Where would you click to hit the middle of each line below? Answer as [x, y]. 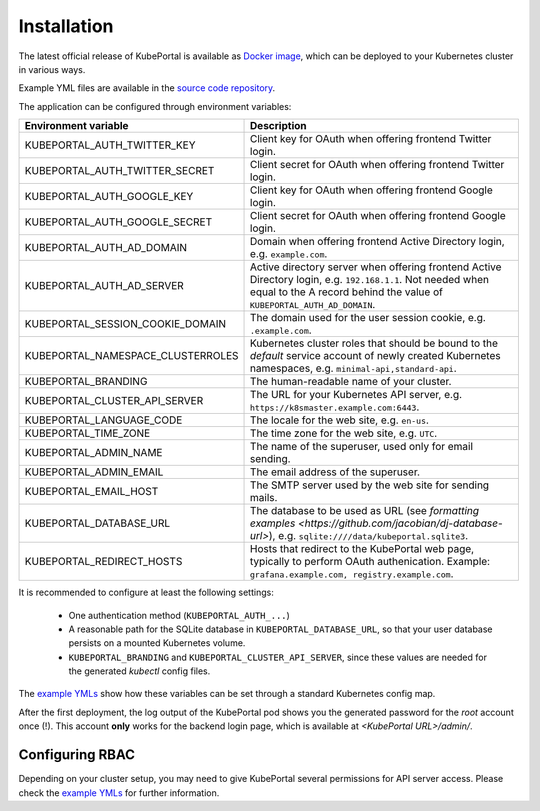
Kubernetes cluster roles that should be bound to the [374, 343]
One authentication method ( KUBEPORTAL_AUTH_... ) [179, 615]
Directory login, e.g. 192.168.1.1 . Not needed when [370, 280]
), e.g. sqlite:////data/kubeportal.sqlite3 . [368, 536]
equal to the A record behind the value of [347, 292]
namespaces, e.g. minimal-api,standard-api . [353, 368]
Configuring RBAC [76, 755]
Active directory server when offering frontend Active [376, 267]
